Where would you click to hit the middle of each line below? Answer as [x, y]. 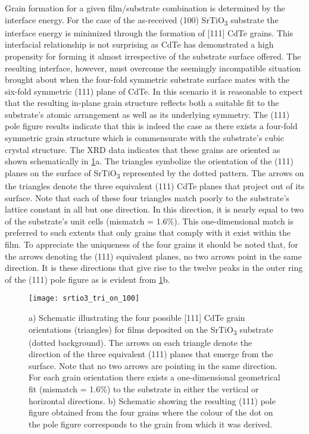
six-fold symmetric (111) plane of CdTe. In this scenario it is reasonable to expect [154, 91]
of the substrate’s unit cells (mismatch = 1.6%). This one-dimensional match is [149, 221]
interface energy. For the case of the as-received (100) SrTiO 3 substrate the [142, 20]
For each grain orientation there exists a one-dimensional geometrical [154, 377]
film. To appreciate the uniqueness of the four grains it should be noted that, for [152, 244]
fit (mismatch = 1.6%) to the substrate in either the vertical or [144, 389]
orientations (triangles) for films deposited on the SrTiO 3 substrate [151, 330]
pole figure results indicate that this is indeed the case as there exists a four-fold [151, 126]
